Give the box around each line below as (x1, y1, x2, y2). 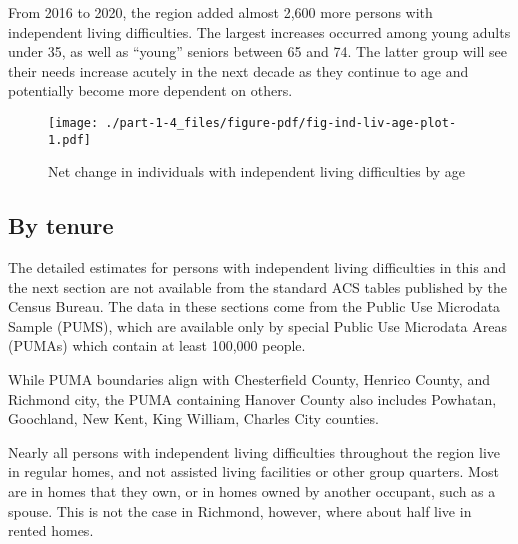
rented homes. (8, 520, 94, 541)
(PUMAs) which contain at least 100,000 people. (8, 335, 306, 356)
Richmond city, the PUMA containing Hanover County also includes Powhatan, (8, 388, 497, 409)
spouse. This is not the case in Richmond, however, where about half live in (8, 500, 472, 521)
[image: (48, 115, 99, 130)
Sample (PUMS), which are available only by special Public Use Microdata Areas (8, 315, 507, 336)
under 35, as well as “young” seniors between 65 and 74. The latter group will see (8, 41, 508, 62)
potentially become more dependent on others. (8, 80, 293, 101)
